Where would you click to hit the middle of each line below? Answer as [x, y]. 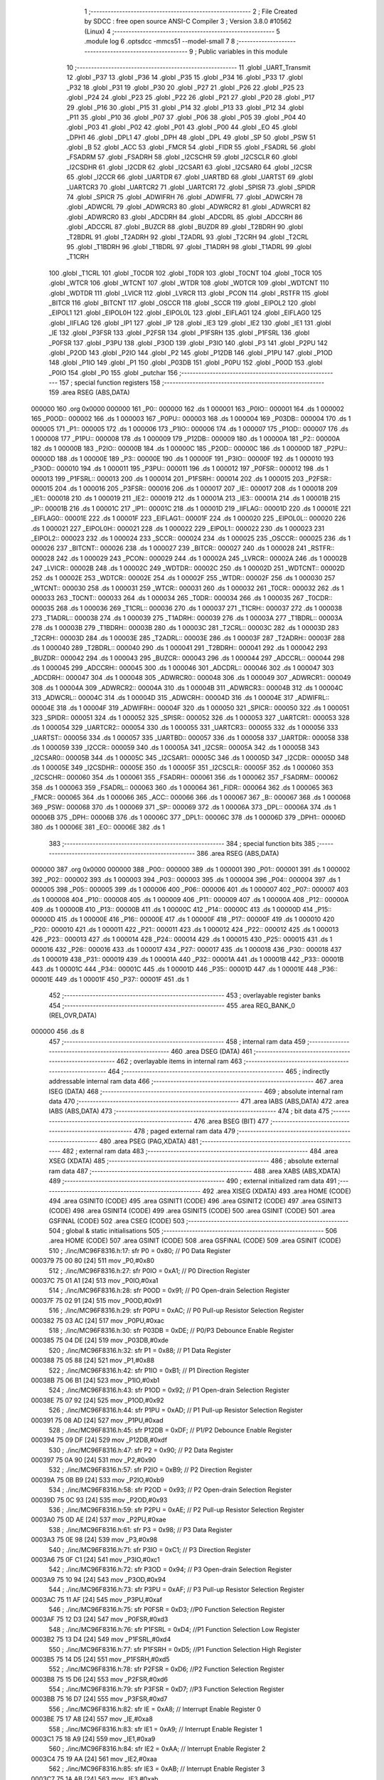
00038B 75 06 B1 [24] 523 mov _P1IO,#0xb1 [95, 1380]
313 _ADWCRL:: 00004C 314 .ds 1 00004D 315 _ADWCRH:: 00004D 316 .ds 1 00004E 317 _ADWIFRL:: [180, 698]
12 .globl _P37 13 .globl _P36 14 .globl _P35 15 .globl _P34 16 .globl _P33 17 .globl [185, 78]
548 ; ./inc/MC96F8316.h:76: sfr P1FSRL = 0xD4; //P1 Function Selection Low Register [174, 1629]
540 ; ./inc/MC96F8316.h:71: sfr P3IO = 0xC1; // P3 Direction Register [150, 1549]
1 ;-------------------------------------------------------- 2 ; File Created [191, 11]
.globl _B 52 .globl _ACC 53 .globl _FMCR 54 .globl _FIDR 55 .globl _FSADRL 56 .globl [191, 147]
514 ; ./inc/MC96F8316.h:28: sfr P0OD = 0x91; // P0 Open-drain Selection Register [169, 1290]
